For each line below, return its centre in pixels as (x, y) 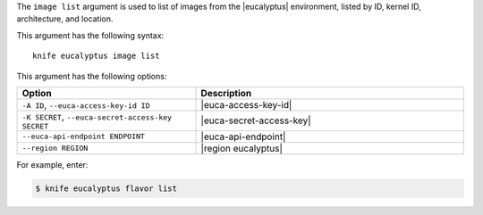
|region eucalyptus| (242, 148)
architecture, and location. (65, 19)
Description (226, 93)
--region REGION (55, 149)
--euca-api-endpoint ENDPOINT (83, 137)
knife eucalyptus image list (96, 56)
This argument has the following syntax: (90, 35)
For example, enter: (52, 164)
